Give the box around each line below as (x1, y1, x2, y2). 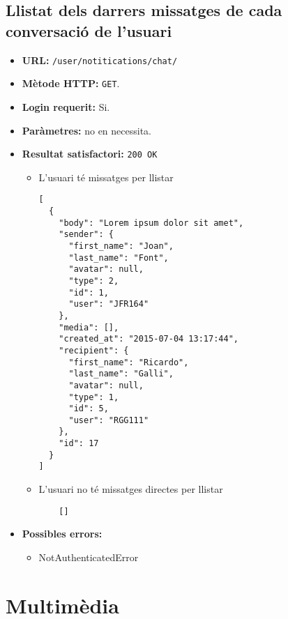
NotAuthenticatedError (38, 549, 139, 564)
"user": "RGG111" (68, 415, 149, 425)
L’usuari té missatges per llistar (38, 169, 174, 184)
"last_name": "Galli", (68, 369, 174, 379)
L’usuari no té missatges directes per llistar (38, 482, 223, 496)
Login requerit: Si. (22, 99, 110, 114)
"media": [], (59, 322, 119, 333)
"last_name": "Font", (68, 252, 169, 263)
